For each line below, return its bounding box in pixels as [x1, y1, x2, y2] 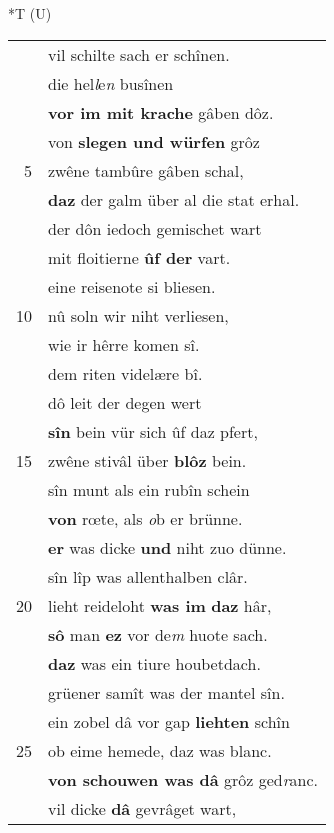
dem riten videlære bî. [48, 361, 203, 385]
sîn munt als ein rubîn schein [48, 477, 250, 501]
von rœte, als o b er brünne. [48, 506, 243, 530]
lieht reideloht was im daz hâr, [48, 593, 272, 617]
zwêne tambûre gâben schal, [48, 158, 244, 182]
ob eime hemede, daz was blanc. [48, 738, 272, 762]
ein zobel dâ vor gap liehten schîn [48, 709, 290, 733]
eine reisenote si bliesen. [48, 274, 216, 298]
